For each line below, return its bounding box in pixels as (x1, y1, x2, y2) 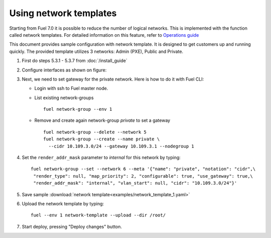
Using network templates (9, 8, 117, 19)
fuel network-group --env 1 (43, 106, 112, 112)
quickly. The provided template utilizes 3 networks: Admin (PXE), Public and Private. (9, 48, 183, 54)
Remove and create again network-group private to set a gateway (34, 117, 171, 123)
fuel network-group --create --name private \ (43, 136, 160, 142)
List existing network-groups (34, 95, 94, 101)
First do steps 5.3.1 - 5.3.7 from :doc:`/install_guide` (22, 58, 127, 64)
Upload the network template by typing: (22, 200, 104, 206)
